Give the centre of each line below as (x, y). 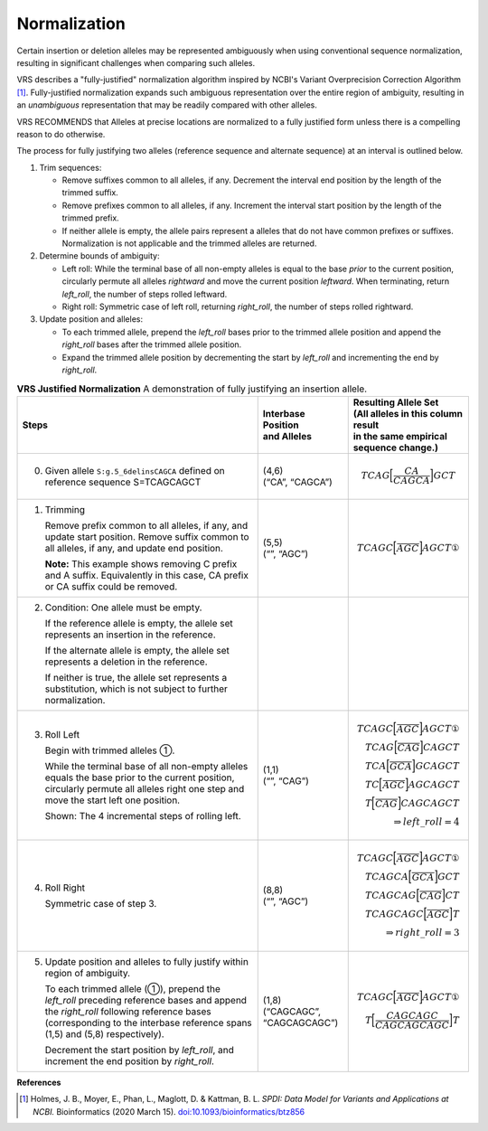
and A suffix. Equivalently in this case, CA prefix (146, 576)
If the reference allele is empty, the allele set (139, 624)
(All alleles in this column (408, 413)
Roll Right (65, 888)
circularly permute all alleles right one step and (145, 789)
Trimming (65, 510)
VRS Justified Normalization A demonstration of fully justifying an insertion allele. (192, 389)
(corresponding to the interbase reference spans (148, 1023)
